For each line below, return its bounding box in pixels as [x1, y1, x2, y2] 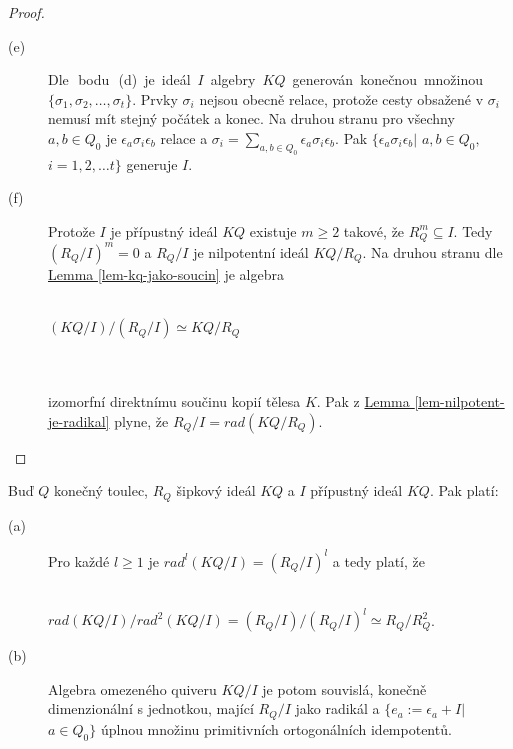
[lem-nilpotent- [414, 391, 505, 412]
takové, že [343, 220, 405, 241]
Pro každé [48, 550, 110, 571]
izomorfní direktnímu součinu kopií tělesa [48, 391, 301, 412]
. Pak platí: [429, 480, 499, 501]
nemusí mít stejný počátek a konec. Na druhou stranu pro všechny [48, 108, 455, 129]
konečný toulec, [53, 480, 149, 501]
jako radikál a [295, 698, 380, 719]
